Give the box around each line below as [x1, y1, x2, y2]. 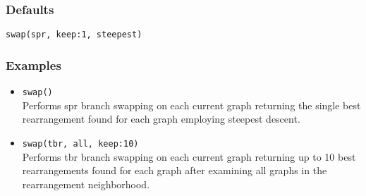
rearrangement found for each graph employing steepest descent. [22, 111, 300, 126]
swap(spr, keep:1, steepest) [6, 30, 142, 40]
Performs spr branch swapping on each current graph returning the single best [22, 97, 361, 112]
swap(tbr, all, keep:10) [22, 138, 139, 149]
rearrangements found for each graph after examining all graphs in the [22, 163, 327, 178]
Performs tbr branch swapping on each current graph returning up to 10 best [22, 149, 356, 164]
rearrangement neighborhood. [22, 176, 150, 191]
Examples [6, 56, 61, 73]
